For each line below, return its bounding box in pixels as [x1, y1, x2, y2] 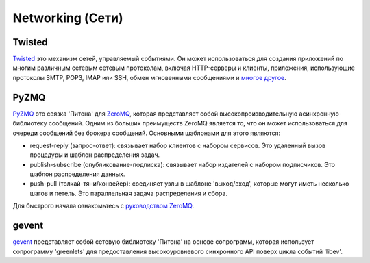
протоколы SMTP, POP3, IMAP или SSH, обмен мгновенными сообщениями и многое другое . [12, 73, 287, 82]
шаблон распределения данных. [29, 170, 125, 178]
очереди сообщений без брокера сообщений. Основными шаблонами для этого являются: [12, 129, 281, 137]
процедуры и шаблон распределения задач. [29, 151, 160, 159]
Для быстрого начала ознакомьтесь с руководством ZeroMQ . [12, 202, 195, 210]
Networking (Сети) [12, 10, 123, 25]
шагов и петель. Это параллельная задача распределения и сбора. [29, 189, 227, 197]
